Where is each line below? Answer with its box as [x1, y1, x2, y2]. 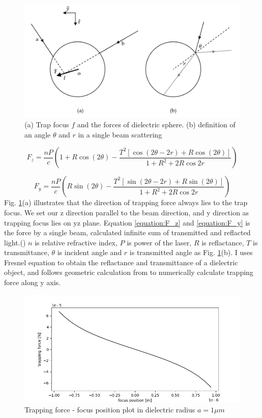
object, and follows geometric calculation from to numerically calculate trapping [4, 267, 253, 277]
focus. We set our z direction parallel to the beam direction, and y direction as [4, 207, 249, 217]
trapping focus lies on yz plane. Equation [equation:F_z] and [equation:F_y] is [4, 217, 250, 228]
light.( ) [4, 237, 26, 247]
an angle [24, 129, 51, 140]
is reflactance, [201, 237, 244, 247]
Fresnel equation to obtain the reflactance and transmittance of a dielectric [4, 257, 238, 267]
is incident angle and [57, 247, 122, 258]
